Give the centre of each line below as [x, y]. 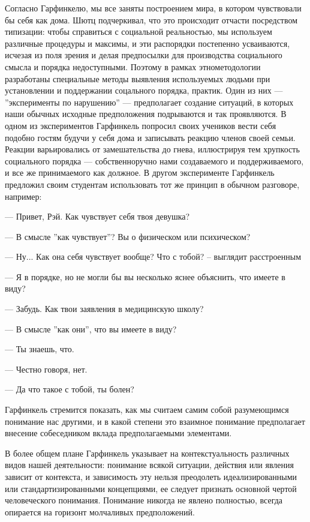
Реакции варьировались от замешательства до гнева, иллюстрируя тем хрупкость [152, 149]
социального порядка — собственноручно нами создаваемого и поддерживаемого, [154, 160]
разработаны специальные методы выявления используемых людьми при [138, 78]
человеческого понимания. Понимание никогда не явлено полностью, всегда [144, 500]
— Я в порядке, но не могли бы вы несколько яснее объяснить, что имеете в [145, 276]
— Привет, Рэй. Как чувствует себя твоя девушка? [97, 216]
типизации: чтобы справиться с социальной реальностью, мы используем [139, 31]
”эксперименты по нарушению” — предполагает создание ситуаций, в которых [149, 102]
